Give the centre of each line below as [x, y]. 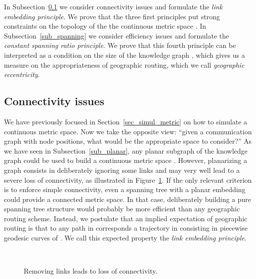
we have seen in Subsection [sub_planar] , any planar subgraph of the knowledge [126, 150]
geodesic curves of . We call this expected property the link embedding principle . [125, 238]
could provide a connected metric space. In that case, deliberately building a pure [128, 199]
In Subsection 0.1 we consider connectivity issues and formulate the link [113, 6]
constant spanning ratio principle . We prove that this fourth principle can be [120, 45]
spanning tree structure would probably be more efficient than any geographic [122, 209]
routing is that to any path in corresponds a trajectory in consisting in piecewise [126, 228]
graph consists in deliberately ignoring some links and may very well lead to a [122, 170]
